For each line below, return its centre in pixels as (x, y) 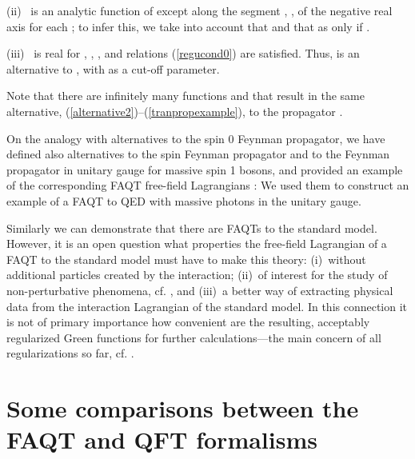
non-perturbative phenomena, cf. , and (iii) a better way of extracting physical (200, 290)
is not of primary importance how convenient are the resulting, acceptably (188, 322)
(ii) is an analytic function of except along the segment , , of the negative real (200, 10)
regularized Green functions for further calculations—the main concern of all (194, 337)
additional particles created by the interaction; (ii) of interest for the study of (197, 275)
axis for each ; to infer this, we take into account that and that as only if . (188, 26)
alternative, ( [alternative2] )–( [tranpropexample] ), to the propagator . (175, 111)
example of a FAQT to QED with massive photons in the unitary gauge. (184, 200)
